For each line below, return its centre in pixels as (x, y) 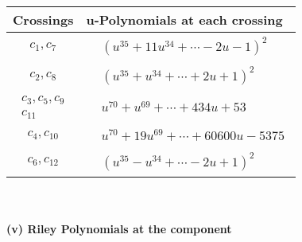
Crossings (43, 20)
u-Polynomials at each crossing (184, 20)
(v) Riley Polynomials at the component (119, 229)
